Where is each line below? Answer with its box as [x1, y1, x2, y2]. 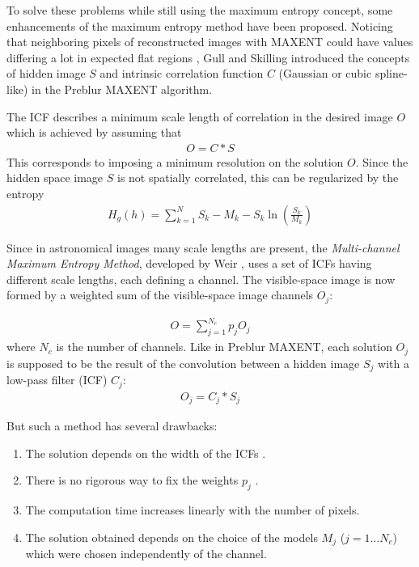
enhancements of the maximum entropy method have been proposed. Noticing [6, 17, 393, 34]
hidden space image [6, 169, 104, 186]
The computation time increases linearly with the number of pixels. [25, 501, 360, 518]
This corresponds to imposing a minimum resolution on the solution [6, 153, 344, 170]
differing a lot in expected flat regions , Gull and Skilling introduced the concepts [6, 49, 410, 66]
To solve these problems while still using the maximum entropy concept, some [6, 2, 393, 18]
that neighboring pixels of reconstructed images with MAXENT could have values [6, 33, 413, 50]
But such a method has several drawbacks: [6, 417, 218, 434]
